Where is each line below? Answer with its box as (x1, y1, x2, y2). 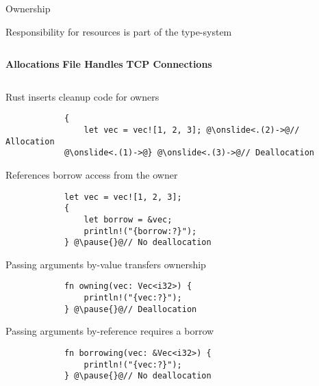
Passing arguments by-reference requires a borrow (5, 324, 214, 338)
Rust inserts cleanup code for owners (5, 89, 159, 103)
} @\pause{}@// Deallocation (64, 304, 197, 314)
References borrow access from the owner (5, 168, 178, 181)
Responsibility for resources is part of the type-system (5, 24, 232, 38)
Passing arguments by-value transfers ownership (5, 257, 206, 271)
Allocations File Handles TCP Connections (5, 57, 212, 71)
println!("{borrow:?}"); (84, 226, 197, 236)
